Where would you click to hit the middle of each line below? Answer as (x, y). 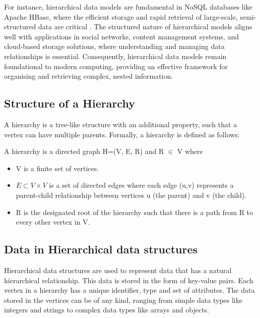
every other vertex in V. (53, 222)
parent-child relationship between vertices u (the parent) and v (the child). (131, 195)
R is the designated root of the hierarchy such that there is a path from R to (135, 212)
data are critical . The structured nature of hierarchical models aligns (145, 26)
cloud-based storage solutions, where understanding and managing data (114, 46)
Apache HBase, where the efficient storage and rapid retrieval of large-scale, (121, 16)
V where (190, 151)
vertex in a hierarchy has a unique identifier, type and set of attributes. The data (129, 290)
